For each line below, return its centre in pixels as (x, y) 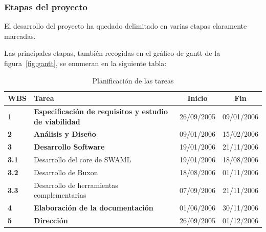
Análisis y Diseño (65, 134)
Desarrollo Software (69, 147)
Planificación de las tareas (133, 80)
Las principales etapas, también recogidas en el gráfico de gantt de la (112, 53)
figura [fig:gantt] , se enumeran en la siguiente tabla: (85, 63)
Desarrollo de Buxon (66, 172)
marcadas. (20, 36)
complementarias (60, 195)
